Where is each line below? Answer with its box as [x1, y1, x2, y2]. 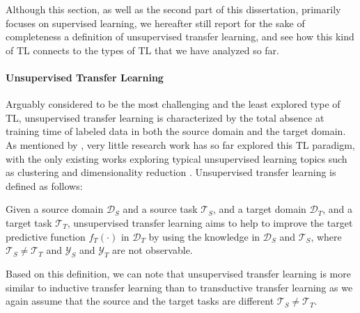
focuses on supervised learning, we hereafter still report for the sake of [6, 15, 305, 30]
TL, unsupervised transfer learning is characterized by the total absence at [6, 110, 324, 125]
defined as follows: [6, 178, 83, 193]
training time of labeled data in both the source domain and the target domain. [6, 124, 346, 138]
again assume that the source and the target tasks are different [6, 294, 274, 308]
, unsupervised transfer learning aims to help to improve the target [67, 215, 353, 230]
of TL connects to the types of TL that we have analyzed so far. [6, 42, 279, 57]
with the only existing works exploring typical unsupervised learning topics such [6, 151, 347, 166]
